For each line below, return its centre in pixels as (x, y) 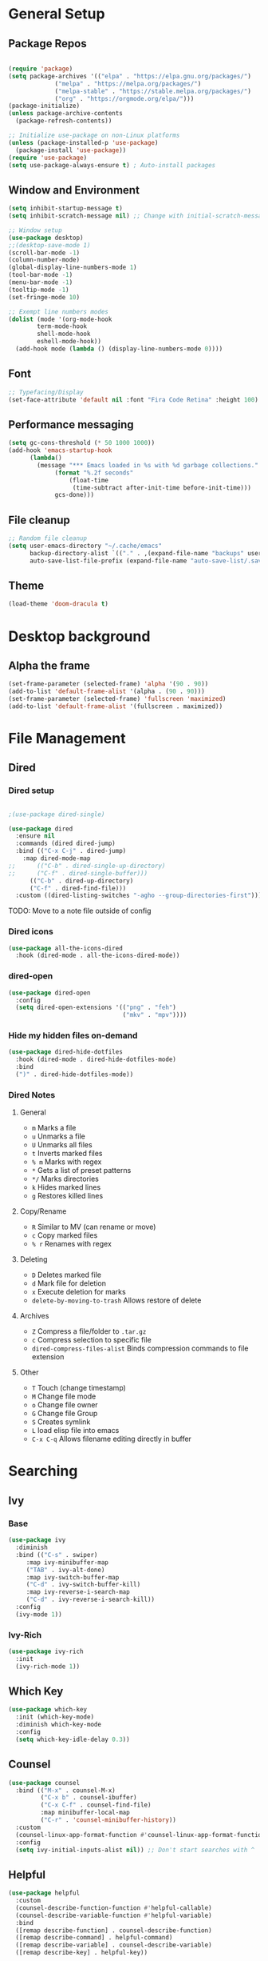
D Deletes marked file (67, 1275)
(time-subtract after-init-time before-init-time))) (162, 488)
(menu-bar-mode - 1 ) (41, 282)
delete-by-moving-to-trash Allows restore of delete (116, 1300)
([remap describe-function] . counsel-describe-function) (114, 1930)
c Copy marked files (65, 1235)
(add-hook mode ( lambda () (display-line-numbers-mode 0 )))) (119, 349)
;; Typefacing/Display (46, 392)
